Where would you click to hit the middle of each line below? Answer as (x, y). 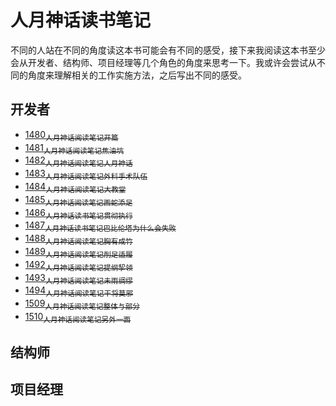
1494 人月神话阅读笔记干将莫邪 (79, 291)
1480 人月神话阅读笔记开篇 (71, 135)
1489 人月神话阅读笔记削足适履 (78, 252)
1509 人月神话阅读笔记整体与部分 (82, 304)
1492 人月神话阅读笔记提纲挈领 (78, 265)
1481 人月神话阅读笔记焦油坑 (74, 148)
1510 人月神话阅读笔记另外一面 (78, 317)
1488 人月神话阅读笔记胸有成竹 (78, 239)
